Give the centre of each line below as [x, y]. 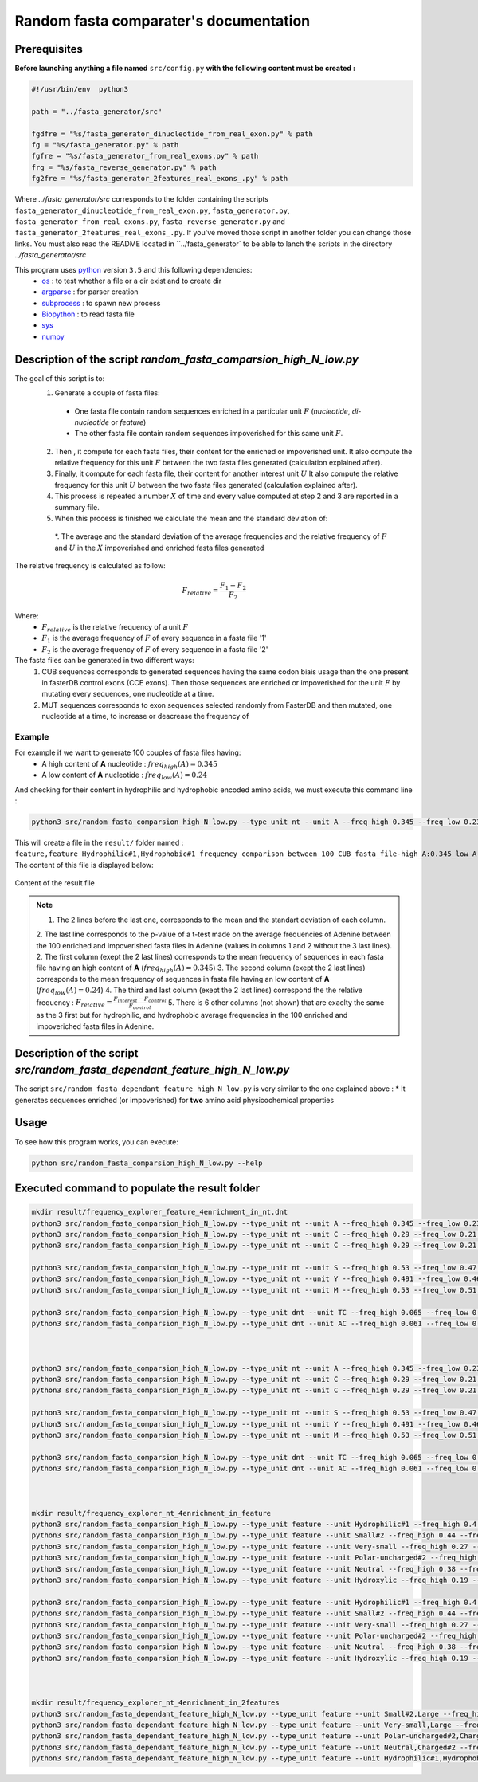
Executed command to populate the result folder [137, 1188]
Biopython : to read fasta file [88, 314]
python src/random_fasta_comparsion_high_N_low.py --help [147, 1163]
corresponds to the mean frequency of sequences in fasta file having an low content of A [183, 979]
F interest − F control [140, 999]
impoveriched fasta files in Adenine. [95, 1026]
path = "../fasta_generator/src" [97, 111]
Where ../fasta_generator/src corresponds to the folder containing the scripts [141, 199]
